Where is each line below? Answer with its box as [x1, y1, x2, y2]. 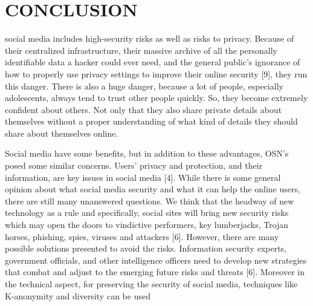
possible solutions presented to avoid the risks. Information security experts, [5, 242, 287, 255]
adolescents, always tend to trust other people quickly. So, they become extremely [5, 91, 308, 104]
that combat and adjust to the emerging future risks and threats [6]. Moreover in [5, 265, 305, 278]
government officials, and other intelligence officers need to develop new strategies [5, 253, 307, 266]
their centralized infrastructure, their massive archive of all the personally [5, 44, 277, 56]
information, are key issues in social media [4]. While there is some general [5, 171, 281, 183]
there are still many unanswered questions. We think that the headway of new [5, 194, 294, 207]
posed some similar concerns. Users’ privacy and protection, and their [5, 159, 263, 172]
